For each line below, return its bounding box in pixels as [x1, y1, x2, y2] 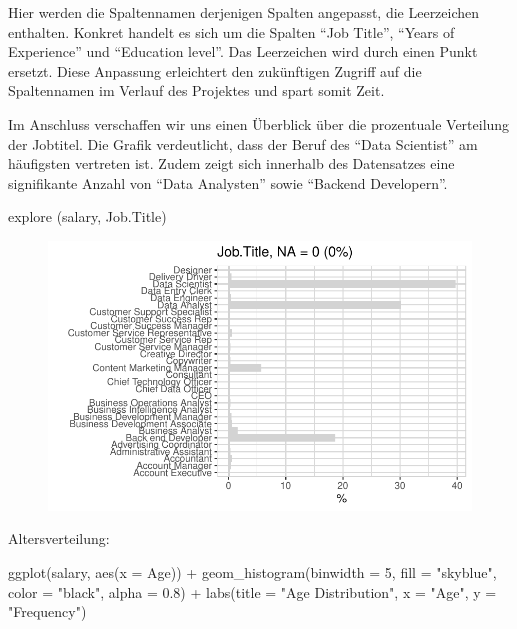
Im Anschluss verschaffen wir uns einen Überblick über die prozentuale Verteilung [8, 113, 510, 134]
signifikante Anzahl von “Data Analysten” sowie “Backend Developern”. [8, 172, 448, 193]
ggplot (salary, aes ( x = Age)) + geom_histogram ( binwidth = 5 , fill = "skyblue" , [8, 561, 497, 582]
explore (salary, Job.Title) [8, 206, 167, 227]
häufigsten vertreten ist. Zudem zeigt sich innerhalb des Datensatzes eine [8, 153, 455, 174]
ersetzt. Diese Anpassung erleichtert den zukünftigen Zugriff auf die [8, 60, 422, 81]
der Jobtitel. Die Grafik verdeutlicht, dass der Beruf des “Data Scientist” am [8, 133, 478, 154]
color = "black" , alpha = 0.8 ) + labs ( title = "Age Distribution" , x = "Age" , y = [8, 581, 497, 602]
